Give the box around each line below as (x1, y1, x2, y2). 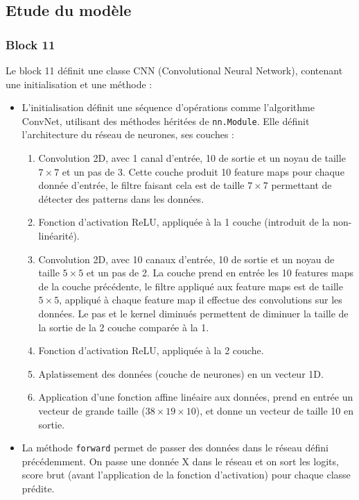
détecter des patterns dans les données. (38, 191, 204, 206)
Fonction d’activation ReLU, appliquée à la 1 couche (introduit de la (38, 215, 330, 229)
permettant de (271, 178, 332, 192)
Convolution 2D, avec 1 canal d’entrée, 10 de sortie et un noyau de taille (38, 151, 346, 165)
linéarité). (38, 228, 80, 242)
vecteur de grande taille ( (38, 403, 146, 417)
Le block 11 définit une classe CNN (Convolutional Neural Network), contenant (6, 63, 343, 77)
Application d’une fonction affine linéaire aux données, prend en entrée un (38, 390, 353, 404)
